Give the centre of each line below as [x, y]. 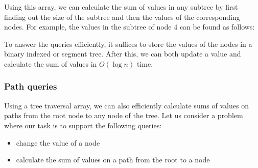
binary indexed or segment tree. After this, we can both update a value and [123, 54]
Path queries [31, 86]
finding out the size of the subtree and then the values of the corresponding [122, 17]
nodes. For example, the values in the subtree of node [88, 27]
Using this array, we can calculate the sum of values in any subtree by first [121, 7]
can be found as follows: [217, 27]
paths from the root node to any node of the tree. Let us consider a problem [124, 115]
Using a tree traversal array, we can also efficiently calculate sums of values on [126, 105]
